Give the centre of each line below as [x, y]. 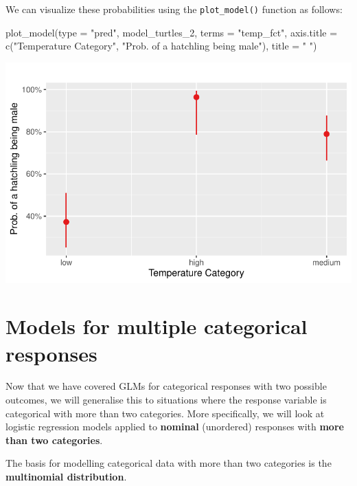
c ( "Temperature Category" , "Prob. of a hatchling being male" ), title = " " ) [161, 46]
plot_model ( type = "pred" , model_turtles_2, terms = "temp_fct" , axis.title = [172, 32]
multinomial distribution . [66, 477]
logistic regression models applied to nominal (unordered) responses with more [175, 427]
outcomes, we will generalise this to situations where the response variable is [166, 400]
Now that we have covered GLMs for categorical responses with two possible [166, 386]
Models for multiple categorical [157, 326]
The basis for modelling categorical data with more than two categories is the [169, 463]
